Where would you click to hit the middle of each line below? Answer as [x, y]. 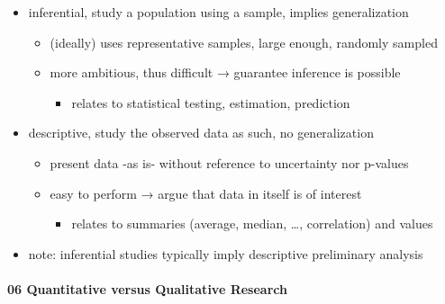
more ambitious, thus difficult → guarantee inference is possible [225, 72]
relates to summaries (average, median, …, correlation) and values [252, 224]
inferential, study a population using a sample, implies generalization [218, 12]
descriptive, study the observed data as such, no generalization [201, 133]
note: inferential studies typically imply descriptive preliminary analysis [226, 253]
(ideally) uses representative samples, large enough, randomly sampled [244, 42]
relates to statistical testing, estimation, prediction [211, 102]
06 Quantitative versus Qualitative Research [147, 288]
